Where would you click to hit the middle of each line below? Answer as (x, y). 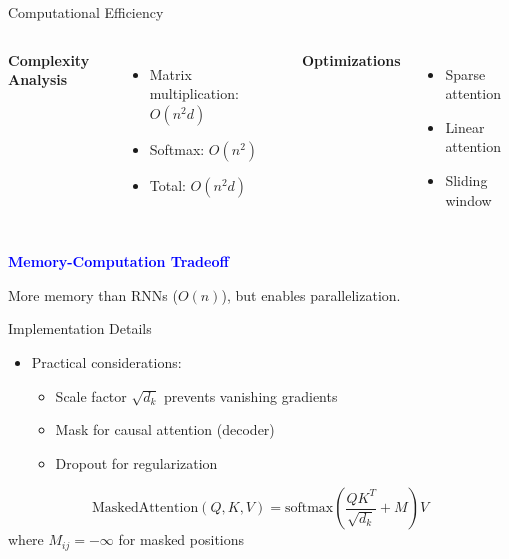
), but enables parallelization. (311, 294)
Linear (465, 126)
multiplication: (194, 93)
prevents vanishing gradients (251, 395)
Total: (167, 184)
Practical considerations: (106, 361)
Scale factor (91, 395)
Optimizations (351, 59)
